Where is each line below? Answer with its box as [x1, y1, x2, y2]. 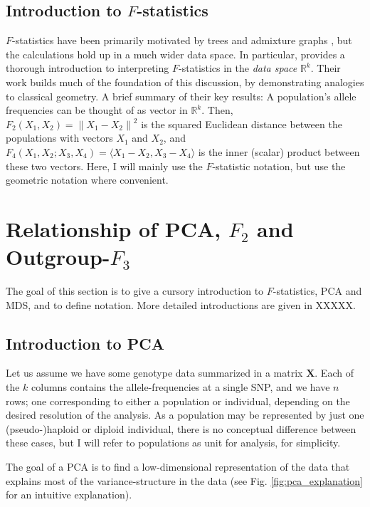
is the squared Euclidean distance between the [141, 116, 342, 131]
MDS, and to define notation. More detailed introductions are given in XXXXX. [6, 297, 356, 312]
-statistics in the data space [178, 61, 297, 75]
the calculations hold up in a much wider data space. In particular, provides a [6, 46, 345, 61]
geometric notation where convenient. [6, 172, 169, 187]
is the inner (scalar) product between [198, 144, 360, 159]
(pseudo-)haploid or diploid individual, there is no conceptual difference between [6, 421, 356, 436]
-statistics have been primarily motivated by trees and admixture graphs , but [12, 33, 352, 48]
